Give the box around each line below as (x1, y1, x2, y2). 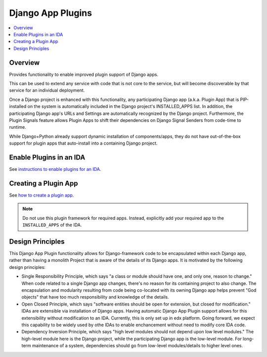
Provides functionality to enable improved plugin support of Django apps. (9, 71, 159, 77)
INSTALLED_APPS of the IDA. (22, 222, 82, 228)
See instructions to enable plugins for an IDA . (9, 166, 101, 172)
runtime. (9, 124, 27, 130)
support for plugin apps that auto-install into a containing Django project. (9, 140, 158, 146)
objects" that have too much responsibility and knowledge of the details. (21, 294, 169, 300)
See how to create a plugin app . (9, 192, 74, 198)
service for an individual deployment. (9, 87, 85, 94)
